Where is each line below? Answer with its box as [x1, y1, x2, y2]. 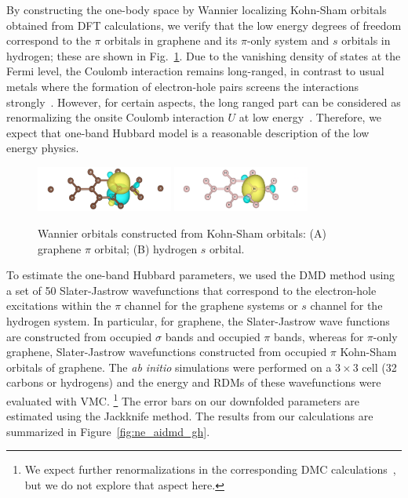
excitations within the [6, 297, 111, 314]
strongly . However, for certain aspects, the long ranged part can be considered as [6, 93, 401, 110]
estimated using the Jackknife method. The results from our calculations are [6, 408, 373, 424]
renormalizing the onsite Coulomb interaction [6, 109, 224, 125]
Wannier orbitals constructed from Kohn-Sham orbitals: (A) [38, 225, 326, 242]
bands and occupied [165, 328, 260, 344]
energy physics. [6, 140, 79, 156]
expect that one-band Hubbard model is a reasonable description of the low [6, 124, 370, 140]
